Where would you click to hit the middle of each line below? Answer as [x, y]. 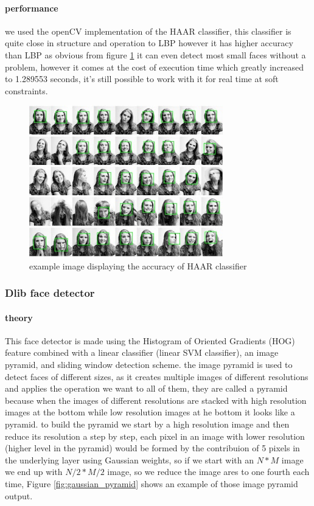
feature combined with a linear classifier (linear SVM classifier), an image [142, 352]
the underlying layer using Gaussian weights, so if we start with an [130, 459]
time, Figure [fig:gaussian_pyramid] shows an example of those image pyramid [152, 483]
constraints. [26, 90]
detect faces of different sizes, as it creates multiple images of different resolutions [157, 376]
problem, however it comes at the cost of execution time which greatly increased [155, 67]
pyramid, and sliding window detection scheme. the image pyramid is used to [149, 364]
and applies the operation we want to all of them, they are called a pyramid [146, 388]
